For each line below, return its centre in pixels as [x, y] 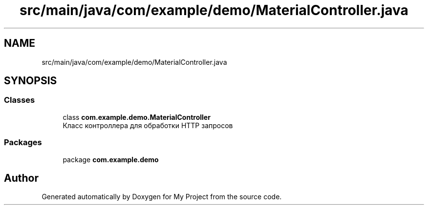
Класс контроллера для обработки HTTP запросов [148, 125]
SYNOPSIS [31, 81]
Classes [20, 100]
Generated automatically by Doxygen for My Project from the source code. [162, 197]
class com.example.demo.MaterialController [137, 117]
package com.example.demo [111, 159]
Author [21, 178]
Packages [23, 142]
